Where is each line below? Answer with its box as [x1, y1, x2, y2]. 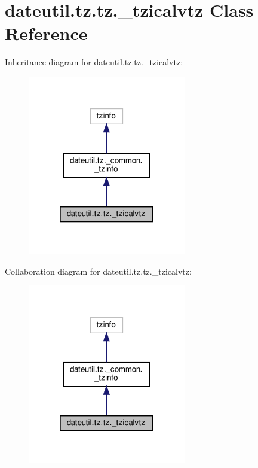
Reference [5, 21, 88, 45]
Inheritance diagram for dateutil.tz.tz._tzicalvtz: [5, 56, 183, 68]
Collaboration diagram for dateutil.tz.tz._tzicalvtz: [5, 265, 192, 277]
